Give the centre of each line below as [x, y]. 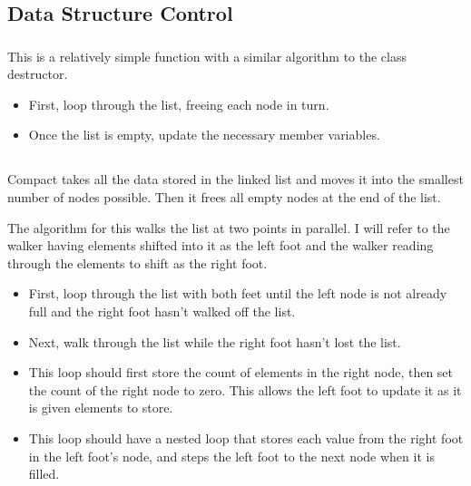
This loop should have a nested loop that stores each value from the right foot [246, 438]
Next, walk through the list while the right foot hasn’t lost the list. [215, 341]
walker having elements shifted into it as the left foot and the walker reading [221, 245]
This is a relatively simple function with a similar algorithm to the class [207, 56]
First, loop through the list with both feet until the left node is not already [238, 293]
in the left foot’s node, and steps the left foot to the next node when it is [231, 456]
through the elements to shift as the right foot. [137, 262]
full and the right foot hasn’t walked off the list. [162, 311]
